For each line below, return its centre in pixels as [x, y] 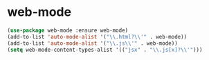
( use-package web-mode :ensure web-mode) [68, 30]
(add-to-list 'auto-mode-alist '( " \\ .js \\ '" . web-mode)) [92, 43]
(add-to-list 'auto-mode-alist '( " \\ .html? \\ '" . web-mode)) [97, 37]
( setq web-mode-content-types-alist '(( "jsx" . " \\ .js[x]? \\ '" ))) [105, 50]
